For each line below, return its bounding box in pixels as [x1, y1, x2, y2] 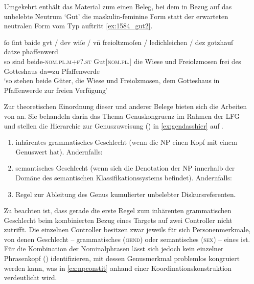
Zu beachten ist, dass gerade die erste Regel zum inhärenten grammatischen [4, 205, 231, 216]
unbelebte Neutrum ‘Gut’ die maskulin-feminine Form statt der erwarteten [4, 11, 228, 21]
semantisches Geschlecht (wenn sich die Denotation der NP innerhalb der [15, 163, 235, 173]
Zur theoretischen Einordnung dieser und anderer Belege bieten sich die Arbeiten [4, 101, 247, 111]
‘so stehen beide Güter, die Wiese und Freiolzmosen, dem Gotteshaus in [4, 75, 220, 86]
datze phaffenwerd [4, 46, 58, 57]
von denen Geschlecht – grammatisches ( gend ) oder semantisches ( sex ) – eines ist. [4, 234, 250, 244]
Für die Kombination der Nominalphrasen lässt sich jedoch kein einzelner [4, 243, 224, 254]
